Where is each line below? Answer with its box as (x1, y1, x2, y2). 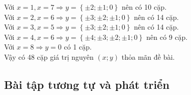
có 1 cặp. (64, 41, 92, 52)
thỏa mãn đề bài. (121, 51, 175, 62)
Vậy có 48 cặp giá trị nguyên (4, 51, 94, 62)
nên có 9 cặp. (146, 31, 188, 42)
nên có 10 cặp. (121, 2, 167, 12)
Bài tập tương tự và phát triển (4, 76, 170, 92)
